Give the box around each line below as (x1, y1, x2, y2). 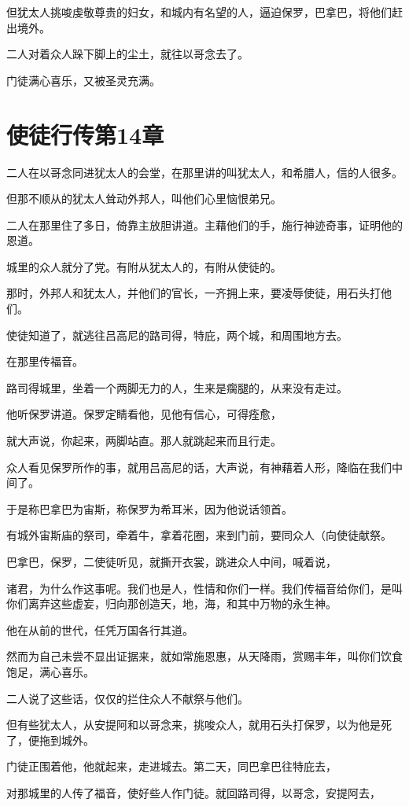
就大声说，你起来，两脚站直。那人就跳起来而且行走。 (6, 432, 282, 449)
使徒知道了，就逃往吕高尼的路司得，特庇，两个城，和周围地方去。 (6, 326, 348, 343)
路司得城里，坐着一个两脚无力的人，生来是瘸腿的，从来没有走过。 (6, 379, 348, 396)
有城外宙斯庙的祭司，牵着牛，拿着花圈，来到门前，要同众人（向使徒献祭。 (6, 527, 392, 543)
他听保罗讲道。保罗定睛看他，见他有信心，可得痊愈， (6, 406, 282, 422)
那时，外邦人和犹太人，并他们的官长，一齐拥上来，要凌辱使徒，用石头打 (6, 285, 381, 301)
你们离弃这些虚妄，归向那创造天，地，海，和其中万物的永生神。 (6, 595, 337, 612)
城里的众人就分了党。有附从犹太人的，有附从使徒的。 (6, 258, 282, 274)
